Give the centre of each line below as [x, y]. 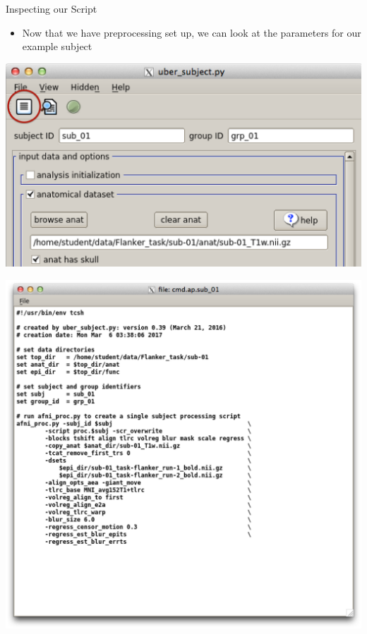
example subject [57, 46]
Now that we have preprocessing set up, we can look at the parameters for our [192, 32]
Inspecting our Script [52, 8]
